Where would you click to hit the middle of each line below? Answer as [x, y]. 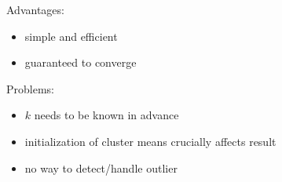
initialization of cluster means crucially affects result [150, 141]
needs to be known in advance [106, 115]
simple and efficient [71, 36]
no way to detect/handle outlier [101, 167]
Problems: [30, 88]
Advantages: [35, 9]
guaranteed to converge [81, 62]
